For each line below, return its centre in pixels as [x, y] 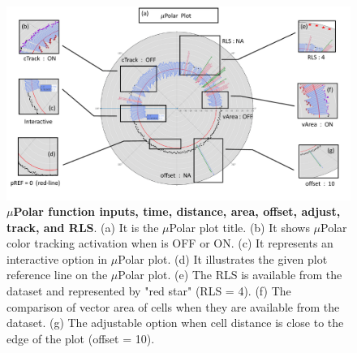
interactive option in [57, 258]
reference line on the [57, 275]
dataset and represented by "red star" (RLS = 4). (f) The [149, 291]
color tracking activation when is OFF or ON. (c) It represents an [170, 243]
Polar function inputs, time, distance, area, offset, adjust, [177, 211]
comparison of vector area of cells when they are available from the [173, 306]
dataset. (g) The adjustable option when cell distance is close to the [175, 323]
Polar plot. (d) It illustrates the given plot [223, 258]
